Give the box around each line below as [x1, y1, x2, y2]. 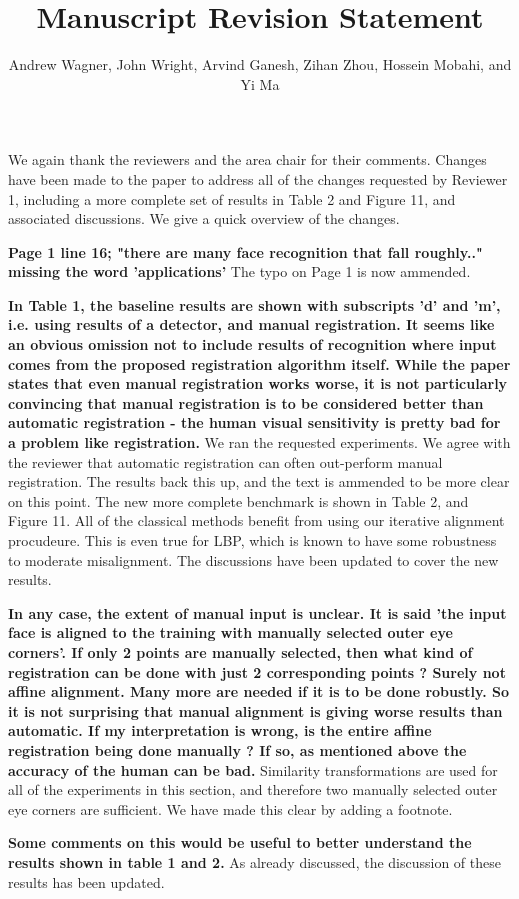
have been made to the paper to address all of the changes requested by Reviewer [8, 168, 508, 189]
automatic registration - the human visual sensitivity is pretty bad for [8, 412, 501, 433]
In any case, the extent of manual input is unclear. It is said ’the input [8, 602, 507, 623]
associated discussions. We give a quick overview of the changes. [8, 208, 400, 229]
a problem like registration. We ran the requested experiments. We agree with [8, 432, 511, 453]
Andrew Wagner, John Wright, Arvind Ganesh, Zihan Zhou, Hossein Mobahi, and [8, 54, 512, 75]
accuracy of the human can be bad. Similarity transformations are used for [8, 759, 498, 780]
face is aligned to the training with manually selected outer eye [8, 622, 453, 643]
